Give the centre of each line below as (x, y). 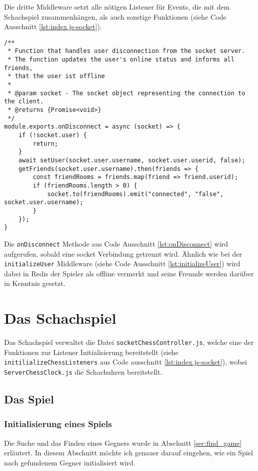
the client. (24, 102)
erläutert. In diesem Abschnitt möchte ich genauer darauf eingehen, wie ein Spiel (128, 453)
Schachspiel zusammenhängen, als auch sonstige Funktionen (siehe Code (115, 16)
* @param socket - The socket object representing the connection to (126, 93)
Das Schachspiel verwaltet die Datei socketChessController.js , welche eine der (129, 342)
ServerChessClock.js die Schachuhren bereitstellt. (83, 372)
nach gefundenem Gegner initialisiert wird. (70, 462)
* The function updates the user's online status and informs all (121, 60)
